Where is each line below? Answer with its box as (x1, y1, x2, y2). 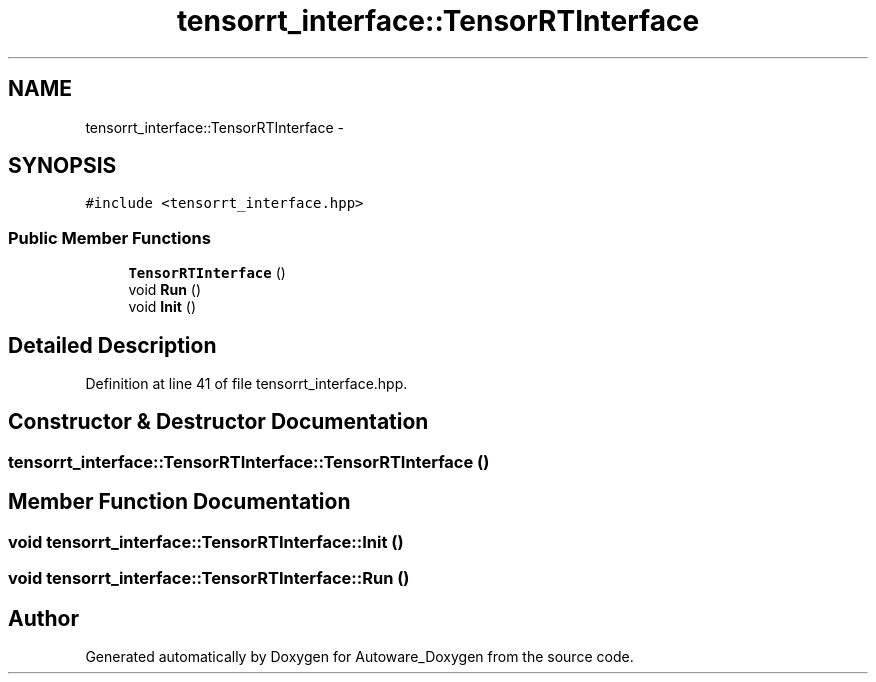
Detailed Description (8, 332, 217, 358)
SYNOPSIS (8, 153, 117, 179)
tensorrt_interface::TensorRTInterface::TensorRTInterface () (8, 451, 490, 472)
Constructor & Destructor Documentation (8, 409, 429, 435)
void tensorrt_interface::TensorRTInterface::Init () (8, 531, 404, 552)
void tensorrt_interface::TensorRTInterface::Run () (8, 568, 410, 589)
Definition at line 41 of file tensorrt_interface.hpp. (85, 375, 408, 393)
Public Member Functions (8, 227, 211, 248)
